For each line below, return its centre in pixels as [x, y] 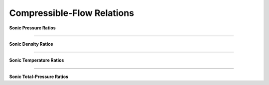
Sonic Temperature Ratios [37, 60]
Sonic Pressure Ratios [32, 28]
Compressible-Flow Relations [72, 13]
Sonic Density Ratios [31, 44]
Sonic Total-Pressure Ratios [39, 77]
